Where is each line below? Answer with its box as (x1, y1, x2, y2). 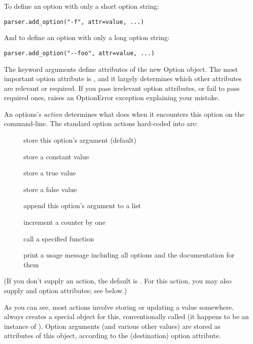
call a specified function (23, 233, 94, 243)
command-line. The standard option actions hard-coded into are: (4, 118, 198, 129)
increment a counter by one (23, 217, 106, 227)
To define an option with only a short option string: (4, 1, 159, 11)
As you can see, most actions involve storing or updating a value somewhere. (4, 301, 234, 312)
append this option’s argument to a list (23, 200, 141, 211)
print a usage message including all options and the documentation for (23, 250, 235, 260)
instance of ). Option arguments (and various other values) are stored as (4, 321, 221, 331)
